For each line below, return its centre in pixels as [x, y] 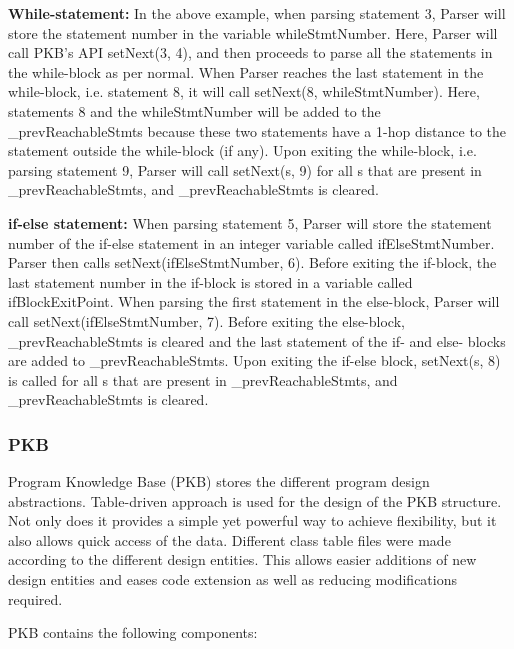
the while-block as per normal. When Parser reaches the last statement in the [246, 71]
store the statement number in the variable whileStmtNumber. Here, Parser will [253, 32]
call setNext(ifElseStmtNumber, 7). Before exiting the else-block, [206, 320]
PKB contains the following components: [133, 632]
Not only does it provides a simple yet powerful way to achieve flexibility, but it [252, 520]
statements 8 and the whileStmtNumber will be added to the [194, 110]
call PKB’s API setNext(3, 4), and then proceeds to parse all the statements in [250, 52]
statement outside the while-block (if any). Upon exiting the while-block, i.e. [242, 150]
